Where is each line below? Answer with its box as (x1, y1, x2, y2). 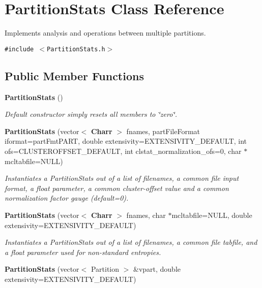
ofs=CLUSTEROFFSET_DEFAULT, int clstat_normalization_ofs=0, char (5, 145, 242, 156)
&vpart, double (133, 264, 181, 274)
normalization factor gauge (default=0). (5, 193, 129, 203)
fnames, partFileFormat (126, 125, 200, 136)
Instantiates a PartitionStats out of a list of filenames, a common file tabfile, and (5, 237, 257, 247)
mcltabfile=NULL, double (171, 209, 252, 220)
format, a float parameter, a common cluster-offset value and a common (5, 182, 229, 193)
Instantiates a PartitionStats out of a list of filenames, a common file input (5, 173, 239, 183)
